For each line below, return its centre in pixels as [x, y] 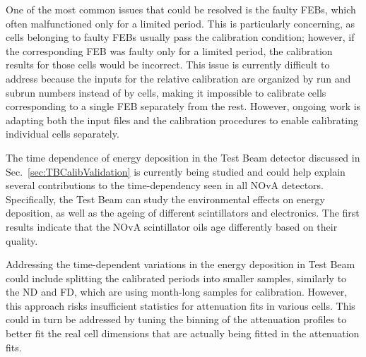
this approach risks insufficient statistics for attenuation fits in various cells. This [181, 305]
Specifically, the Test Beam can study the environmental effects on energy [165, 199]
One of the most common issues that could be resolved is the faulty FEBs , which [181, 9]
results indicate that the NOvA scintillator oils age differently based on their [172, 226]
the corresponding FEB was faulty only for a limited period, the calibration [169, 50]
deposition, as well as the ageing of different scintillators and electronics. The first [183, 213]
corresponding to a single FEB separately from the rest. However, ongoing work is [183, 106]
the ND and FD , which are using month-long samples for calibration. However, [177, 292]
